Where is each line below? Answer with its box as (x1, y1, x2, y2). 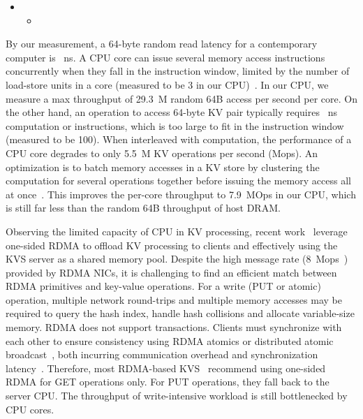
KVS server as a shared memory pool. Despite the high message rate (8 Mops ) (6, 251, 348, 266)
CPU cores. (6, 402, 54, 416)
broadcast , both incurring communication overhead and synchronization (6, 347, 318, 362)
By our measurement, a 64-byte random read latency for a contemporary (6, 36, 318, 51)
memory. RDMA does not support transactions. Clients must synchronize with (6, 320, 342, 335)
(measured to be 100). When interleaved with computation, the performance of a (6, 132, 352, 147)
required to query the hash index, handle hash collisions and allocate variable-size (6, 306, 355, 321)
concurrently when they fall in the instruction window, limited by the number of (6, 64, 350, 78)
